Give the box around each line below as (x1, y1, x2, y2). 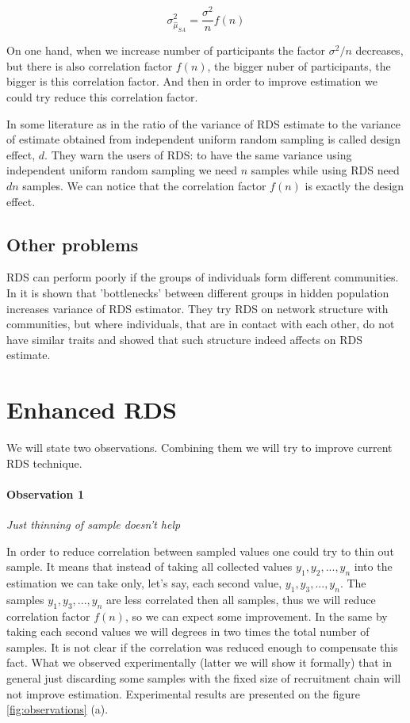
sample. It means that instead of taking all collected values (6, 558, 293, 575)
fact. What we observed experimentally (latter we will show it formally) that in (6, 654, 393, 671)
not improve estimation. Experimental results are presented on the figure (6, 685, 361, 702)
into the (354, 558, 393, 575)
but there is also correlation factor (6, 57, 173, 74)
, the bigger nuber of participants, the (207, 57, 391, 74)
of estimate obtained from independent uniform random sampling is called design (6, 131, 401, 147)
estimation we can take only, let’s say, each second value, (6, 575, 282, 591)
